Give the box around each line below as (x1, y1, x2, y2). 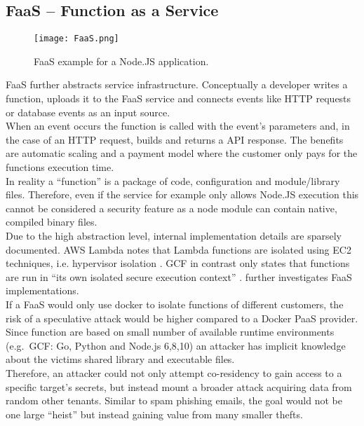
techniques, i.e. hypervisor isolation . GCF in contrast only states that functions (6, 256, 350, 270)
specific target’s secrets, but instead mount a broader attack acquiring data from (6, 379, 352, 394)
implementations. (6, 283, 79, 298)
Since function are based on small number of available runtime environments (6, 324, 335, 339)
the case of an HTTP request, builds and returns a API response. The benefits (6, 132, 344, 146)
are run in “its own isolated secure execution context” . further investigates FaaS (6, 269, 352, 284)
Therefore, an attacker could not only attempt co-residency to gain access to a (6, 365, 342, 380)
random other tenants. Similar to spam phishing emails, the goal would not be (6, 393, 342, 408)
